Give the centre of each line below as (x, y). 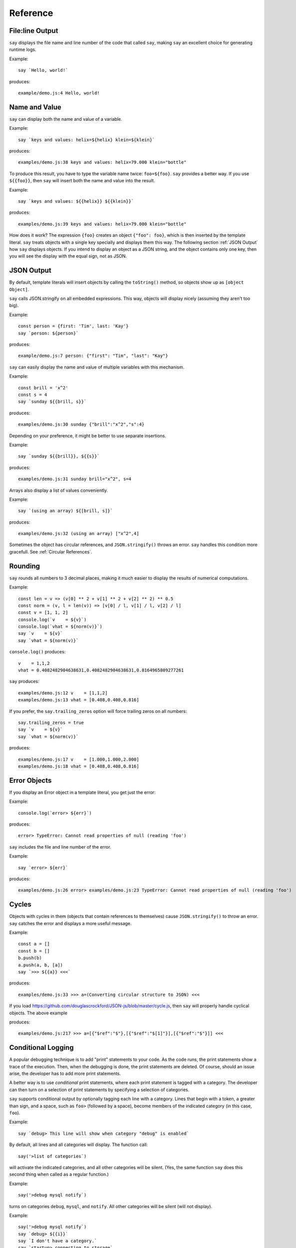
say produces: (24, 681)
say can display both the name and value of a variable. (66, 119)
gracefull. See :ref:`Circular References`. (51, 552)
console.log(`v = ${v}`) (52, 620)
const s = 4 (33, 395)
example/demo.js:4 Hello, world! (59, 93)
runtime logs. (23, 49)
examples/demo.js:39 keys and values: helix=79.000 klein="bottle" (102, 224)
